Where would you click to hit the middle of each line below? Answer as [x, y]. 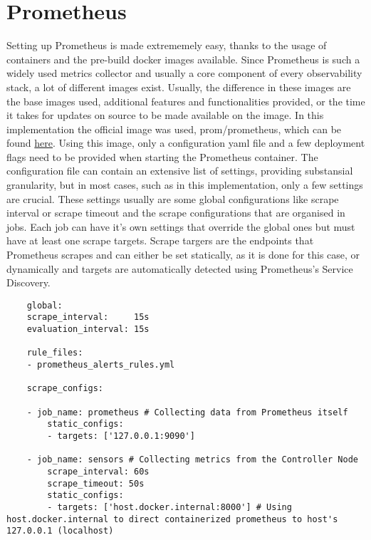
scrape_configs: [65, 389]
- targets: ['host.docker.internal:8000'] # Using [169, 507]
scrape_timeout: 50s [96, 483]
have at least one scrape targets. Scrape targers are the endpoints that [160, 240]
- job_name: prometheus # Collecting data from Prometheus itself [187, 412]
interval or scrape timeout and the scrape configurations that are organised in [176, 213]
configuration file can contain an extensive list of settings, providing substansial [180, 171]
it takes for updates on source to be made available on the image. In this [165, 115]
